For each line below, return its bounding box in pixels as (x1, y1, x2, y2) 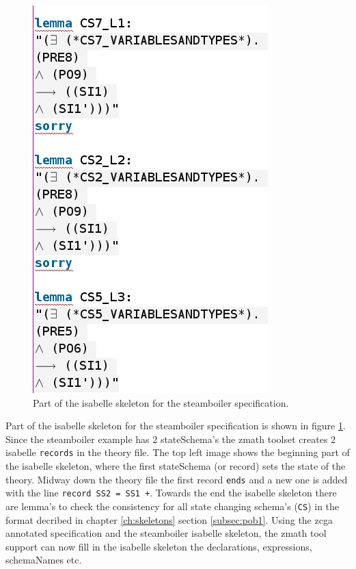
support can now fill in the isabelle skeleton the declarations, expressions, (5, 539, 312, 553)
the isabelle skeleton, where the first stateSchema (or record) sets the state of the (5, 459, 346, 473)
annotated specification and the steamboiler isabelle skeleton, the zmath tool (5, 526, 327, 540)
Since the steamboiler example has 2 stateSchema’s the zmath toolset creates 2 (5, 431, 336, 446)
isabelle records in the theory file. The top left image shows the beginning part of (5, 445, 350, 459)
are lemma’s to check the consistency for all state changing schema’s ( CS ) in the (5, 498, 340, 513)
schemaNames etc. (5, 553, 82, 567)
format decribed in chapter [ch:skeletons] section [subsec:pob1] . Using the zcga (5, 512, 333, 527)
